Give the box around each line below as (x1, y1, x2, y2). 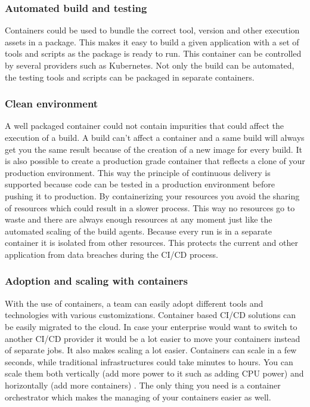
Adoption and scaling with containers (5, 273, 188, 288)
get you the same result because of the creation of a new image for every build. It (5, 143, 302, 155)
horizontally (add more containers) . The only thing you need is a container (5, 378, 281, 391)
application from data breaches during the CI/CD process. (5, 248, 218, 260)
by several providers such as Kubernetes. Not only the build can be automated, (5, 59, 294, 71)
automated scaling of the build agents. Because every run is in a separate (5, 224, 272, 237)
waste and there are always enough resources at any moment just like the (5, 213, 272, 226)
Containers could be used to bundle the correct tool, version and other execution (5, 24, 300, 36)
